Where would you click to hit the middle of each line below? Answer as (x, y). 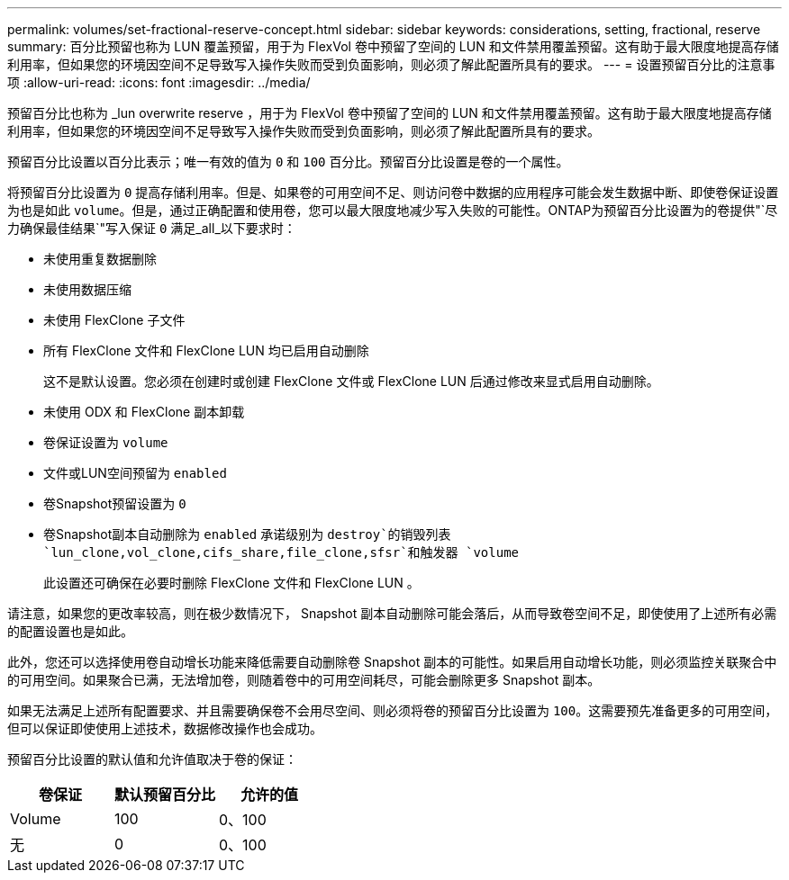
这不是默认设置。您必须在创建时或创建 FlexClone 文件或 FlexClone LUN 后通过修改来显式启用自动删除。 (351, 381)
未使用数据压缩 (87, 289)
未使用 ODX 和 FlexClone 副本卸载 (144, 412)
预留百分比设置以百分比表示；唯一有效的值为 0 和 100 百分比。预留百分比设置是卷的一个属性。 (288, 162)
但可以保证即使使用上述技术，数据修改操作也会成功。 (165, 728)
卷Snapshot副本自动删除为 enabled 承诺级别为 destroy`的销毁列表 (247, 534)
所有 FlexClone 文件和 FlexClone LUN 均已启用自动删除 (206, 350)
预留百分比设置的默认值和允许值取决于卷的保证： (152, 759)
